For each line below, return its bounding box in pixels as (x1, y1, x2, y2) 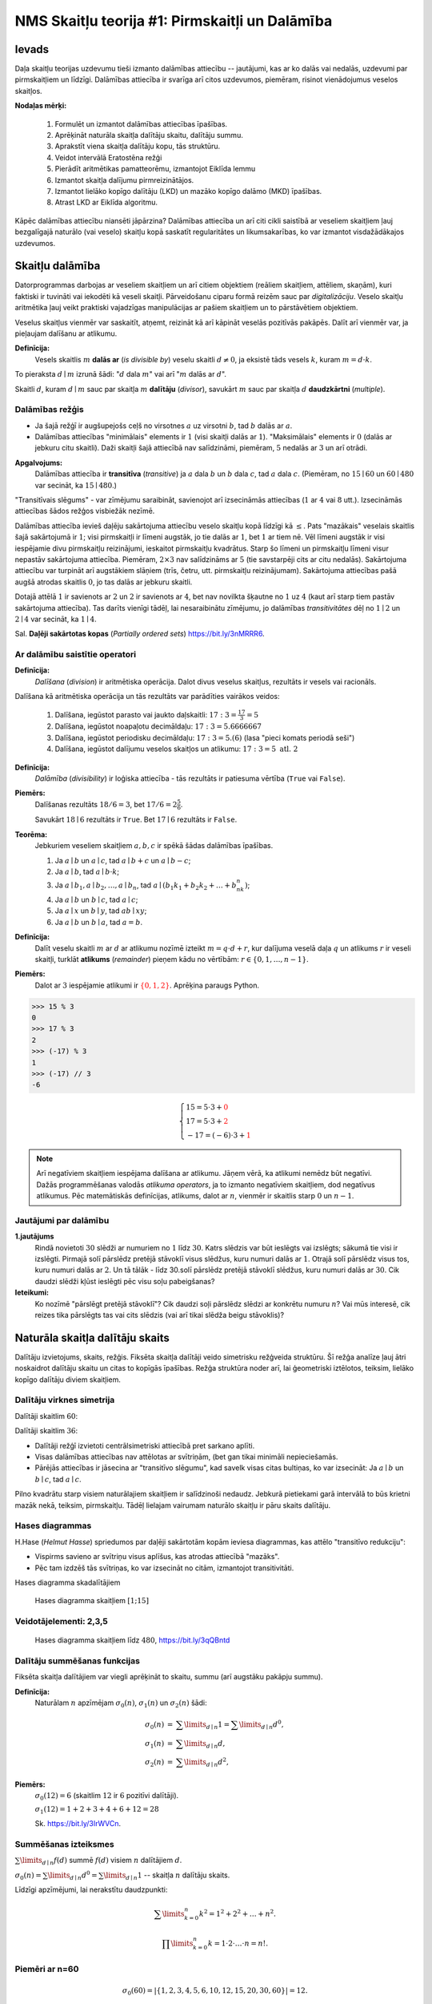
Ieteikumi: (14, 1287, 50, 1298)
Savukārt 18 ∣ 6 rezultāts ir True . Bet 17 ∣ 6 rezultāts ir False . (34, 814, 238, 825)
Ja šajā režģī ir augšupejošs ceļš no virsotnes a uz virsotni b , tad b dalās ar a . (34, 421, 293, 430)
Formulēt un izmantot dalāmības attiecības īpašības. (54, 119, 228, 128)
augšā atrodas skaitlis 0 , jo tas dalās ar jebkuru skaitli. (14, 577, 193, 587)
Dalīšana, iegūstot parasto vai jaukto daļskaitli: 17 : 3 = (54, 709, 238, 719)
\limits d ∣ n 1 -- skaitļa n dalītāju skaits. (103, 1870, 230, 1881)
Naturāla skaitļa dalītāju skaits (14, 1331, 170, 1344)
